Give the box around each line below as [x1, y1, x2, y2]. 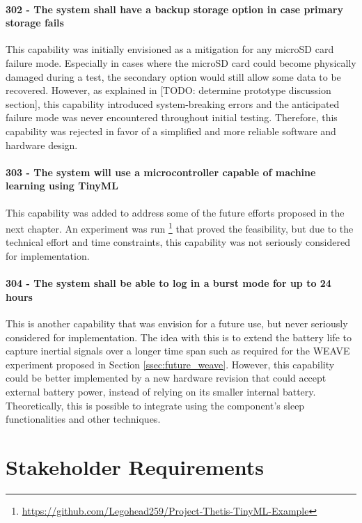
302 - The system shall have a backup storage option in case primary [6, 1, 343, 16]
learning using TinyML [6, 178, 118, 193]
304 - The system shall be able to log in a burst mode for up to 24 [6, 276, 331, 290]
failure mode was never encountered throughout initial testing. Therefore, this [6, 110, 338, 125]
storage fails [6, 15, 64, 30]
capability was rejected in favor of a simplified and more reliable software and [6, 123, 336, 138]
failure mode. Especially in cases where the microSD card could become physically [6, 55, 356, 70]
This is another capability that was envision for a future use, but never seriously [6, 315, 348, 330]
